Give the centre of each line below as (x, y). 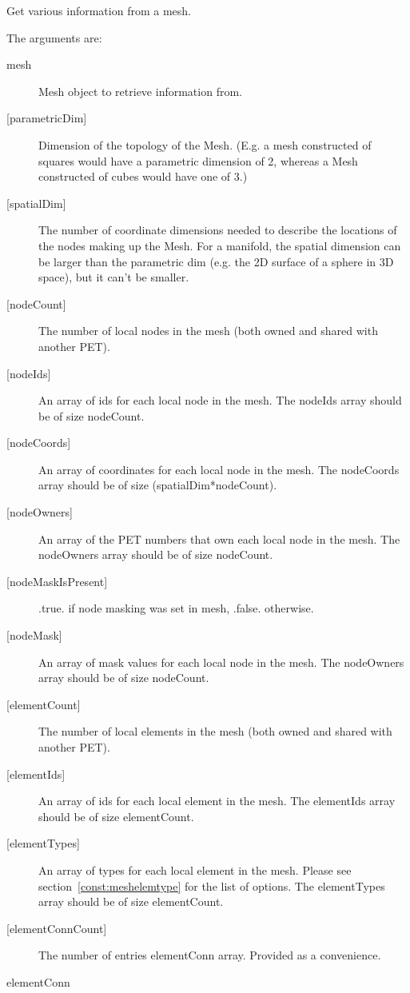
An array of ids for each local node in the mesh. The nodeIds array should (220, 400)
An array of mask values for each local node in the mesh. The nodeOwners (221, 662)
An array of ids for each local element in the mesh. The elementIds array (217, 801)
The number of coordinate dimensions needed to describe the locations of (218, 230)
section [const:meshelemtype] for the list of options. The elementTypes (212, 885)
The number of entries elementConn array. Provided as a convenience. (210, 955)
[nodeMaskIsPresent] (57, 581)
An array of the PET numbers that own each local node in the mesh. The (219, 538)
